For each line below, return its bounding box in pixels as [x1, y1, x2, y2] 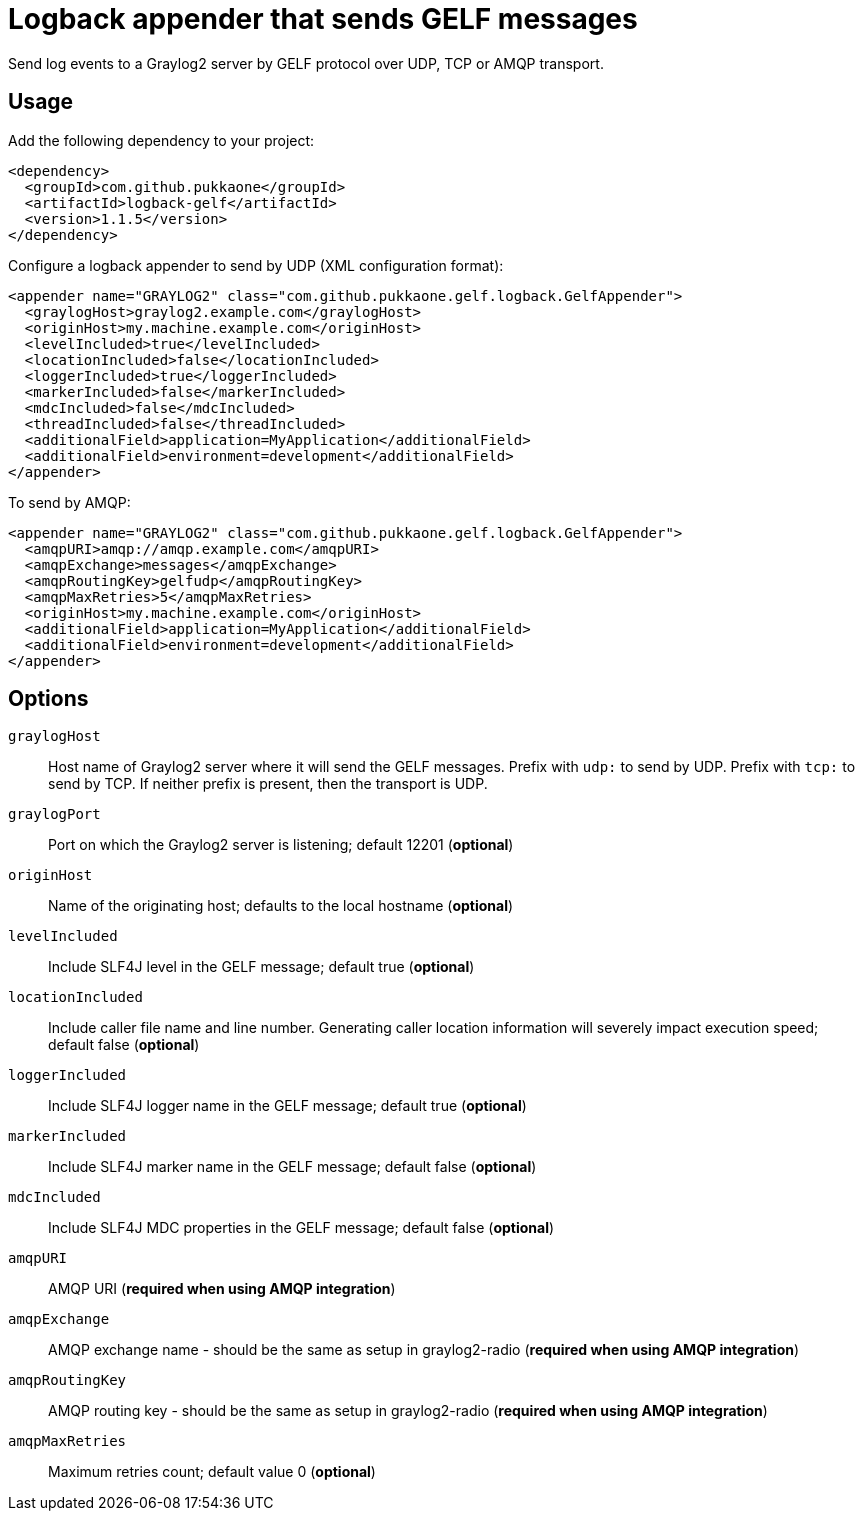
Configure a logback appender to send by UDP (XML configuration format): [8, 256, 504, 274]
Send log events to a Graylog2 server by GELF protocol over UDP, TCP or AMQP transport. [8, 54, 604, 72]
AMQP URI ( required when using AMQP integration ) [48, 1280, 396, 1298]
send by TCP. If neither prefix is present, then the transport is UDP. [48, 775, 488, 793]
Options [8, 686, 89, 712]
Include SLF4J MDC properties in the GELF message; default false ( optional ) [48, 1219, 555, 1237]
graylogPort [8, 806, 101, 823]
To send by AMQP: [8, 493, 131, 511]
